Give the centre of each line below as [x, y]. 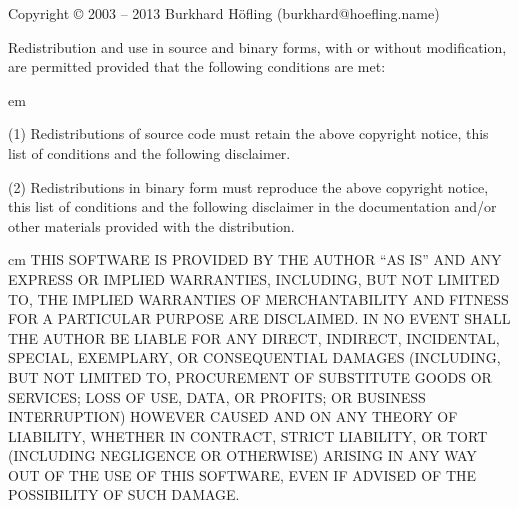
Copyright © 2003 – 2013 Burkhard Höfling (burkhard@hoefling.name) [224, 13]
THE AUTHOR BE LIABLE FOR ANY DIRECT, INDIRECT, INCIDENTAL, [254, 337]
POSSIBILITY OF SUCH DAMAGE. [124, 494]
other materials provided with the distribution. [151, 225]
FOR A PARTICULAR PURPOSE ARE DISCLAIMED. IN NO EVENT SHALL [259, 318]
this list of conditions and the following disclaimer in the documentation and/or [252, 206]
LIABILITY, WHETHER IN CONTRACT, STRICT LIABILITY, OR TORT [248, 435]
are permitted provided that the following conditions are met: [197, 66]
